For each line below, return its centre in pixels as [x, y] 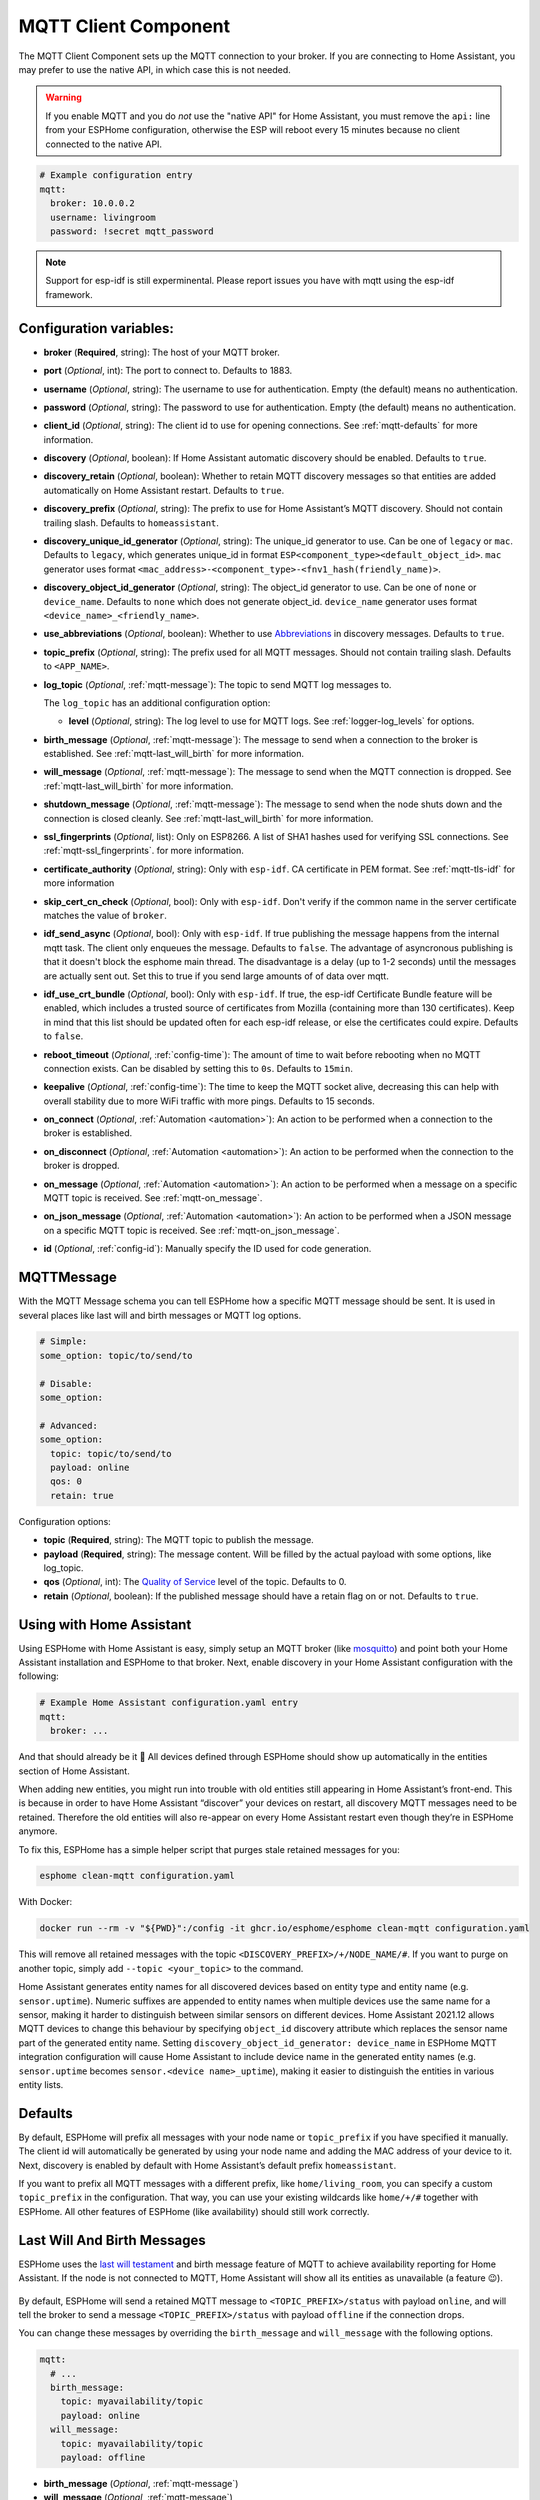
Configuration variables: [96, 328]
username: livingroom [103, 217]
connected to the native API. [104, 144]
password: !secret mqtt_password [132, 231]
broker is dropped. [81, 1166]
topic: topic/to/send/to [111, 1453]
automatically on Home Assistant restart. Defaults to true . [164, 490]
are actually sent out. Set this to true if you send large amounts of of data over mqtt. [216, 976]
